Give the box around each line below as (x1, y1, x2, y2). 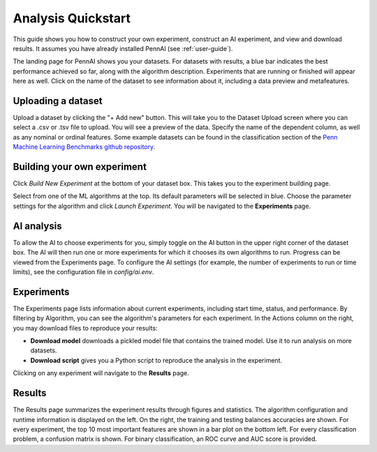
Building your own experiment (13, 161, 147, 172)
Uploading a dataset (13, 95, 103, 107)
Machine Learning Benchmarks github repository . (13, 143, 156, 151)
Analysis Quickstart (13, 10, 131, 26)
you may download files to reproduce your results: (13, 324, 158, 332)
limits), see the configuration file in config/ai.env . (13, 267, 154, 276)
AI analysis (13, 220, 62, 232)
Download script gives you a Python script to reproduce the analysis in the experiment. (30, 356, 283, 364)
